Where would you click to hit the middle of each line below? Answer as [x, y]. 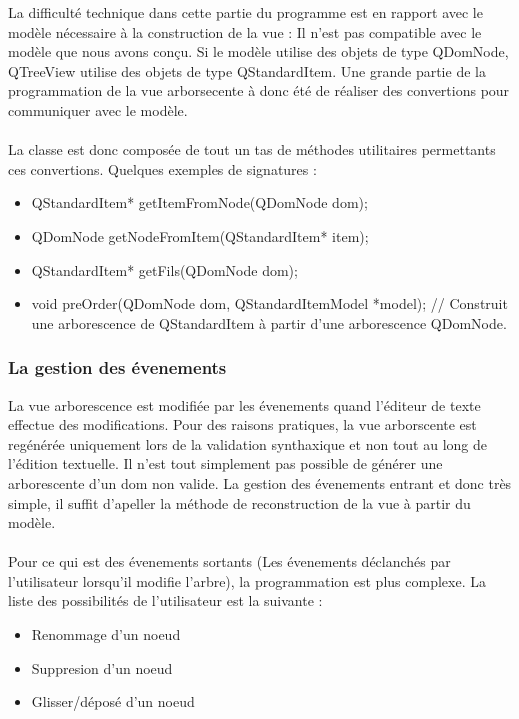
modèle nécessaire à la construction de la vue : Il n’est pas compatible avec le [245, 31]
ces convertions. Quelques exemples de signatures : [162, 168]
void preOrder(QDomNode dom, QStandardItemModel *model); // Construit [269, 303]
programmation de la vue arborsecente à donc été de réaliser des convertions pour [259, 90]
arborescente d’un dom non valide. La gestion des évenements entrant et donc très [260, 482]
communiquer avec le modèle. [98, 109]
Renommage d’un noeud [106, 634]
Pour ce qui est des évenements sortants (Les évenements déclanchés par [229, 561]
